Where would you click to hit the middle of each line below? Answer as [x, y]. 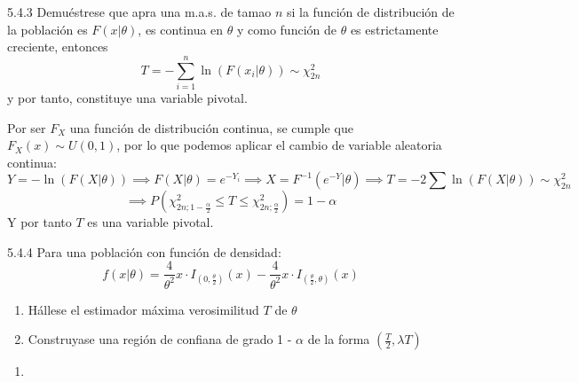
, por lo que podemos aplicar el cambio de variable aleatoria [279, 145]
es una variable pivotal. [150, 222]
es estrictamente [394, 29]
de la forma [339, 339]
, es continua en [181, 29]
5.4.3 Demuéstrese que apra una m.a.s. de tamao [139, 12]
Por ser [27, 127]
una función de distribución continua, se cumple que [211, 127]
